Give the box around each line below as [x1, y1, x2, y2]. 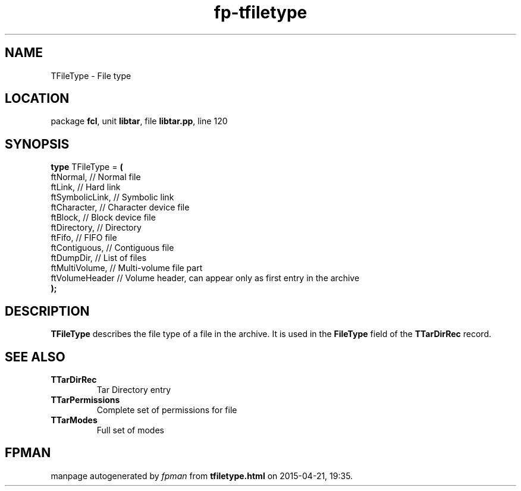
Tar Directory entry [96, 384, 171, 395]
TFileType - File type [51, 70, 131, 81]
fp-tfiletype [214, 2, 307, 23]
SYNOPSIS [5, 136, 70, 152]
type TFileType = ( [51, 162, 123, 172]
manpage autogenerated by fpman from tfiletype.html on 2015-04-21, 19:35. [51, 470, 353, 481]
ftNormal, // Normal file [51, 172, 141, 182]
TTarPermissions [51, 394, 120, 405]
